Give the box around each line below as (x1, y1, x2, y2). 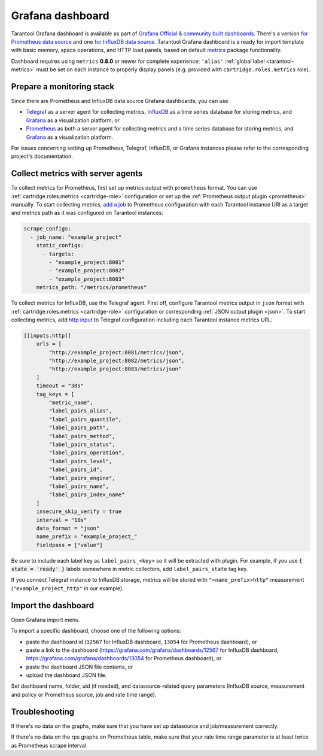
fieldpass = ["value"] (36, 542, 103, 548)
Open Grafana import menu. (11, 616, 80, 623)
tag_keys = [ (36, 391, 75, 397)
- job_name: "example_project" (30, 233, 122, 241)
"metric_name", (48, 399, 94, 406)
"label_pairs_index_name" (48, 491, 125, 498)
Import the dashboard (11, 600, 95, 611)
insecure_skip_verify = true (36, 508, 122, 515)
